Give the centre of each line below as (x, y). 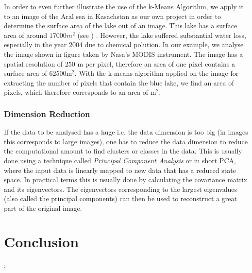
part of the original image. (43, 208)
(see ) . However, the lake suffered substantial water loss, (162, 35)
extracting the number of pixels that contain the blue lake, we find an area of (119, 82)
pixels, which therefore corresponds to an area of (76, 92)
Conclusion (42, 241)
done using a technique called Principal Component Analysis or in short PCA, (120, 160)
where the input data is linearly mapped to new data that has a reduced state (120, 170)
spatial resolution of (34, 63)
